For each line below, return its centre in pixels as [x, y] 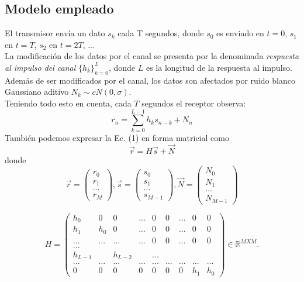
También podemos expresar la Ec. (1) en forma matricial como [117, 137]
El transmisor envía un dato [55, 33]
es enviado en [240, 33]
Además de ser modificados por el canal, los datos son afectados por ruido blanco [150, 80]
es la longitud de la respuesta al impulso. [219, 67]
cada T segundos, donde [161, 33]
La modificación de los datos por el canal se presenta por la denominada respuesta [152, 56]
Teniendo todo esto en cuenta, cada [68, 103]
